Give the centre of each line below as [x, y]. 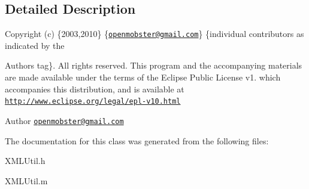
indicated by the [35, 45]
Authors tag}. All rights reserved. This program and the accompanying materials [154, 65]
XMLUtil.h [25, 161]
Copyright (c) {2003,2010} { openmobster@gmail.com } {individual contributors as [154, 34]
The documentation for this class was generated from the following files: [137, 140]
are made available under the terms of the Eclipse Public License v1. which [143, 77]
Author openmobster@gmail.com [64, 120]
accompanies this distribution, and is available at [95, 89]
